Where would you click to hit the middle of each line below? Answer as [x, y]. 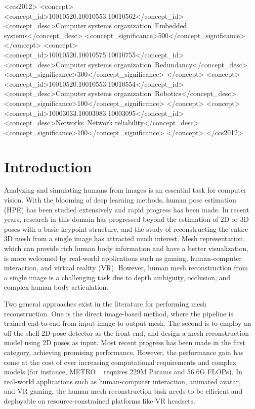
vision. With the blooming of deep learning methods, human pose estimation [120, 200]
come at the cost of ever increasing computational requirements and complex [120, 362]
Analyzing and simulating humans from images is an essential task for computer [125, 190]
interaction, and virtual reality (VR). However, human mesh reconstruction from [126, 268]
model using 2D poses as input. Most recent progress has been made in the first [125, 342]
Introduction [48, 166]
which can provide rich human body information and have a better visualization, [126, 248]
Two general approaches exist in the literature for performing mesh [106, 303]
